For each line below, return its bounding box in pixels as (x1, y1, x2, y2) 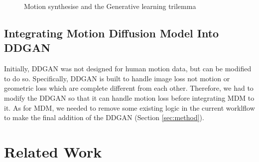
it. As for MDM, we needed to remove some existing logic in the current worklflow (4, 102, 255, 113)
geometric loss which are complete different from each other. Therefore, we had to (4, 83, 254, 93)
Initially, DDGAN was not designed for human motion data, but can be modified (4, 63, 252, 74)
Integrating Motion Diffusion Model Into (4, 25, 219, 40)
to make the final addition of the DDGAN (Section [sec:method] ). (4, 112, 204, 123)
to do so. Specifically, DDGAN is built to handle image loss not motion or (4, 73, 230, 83)
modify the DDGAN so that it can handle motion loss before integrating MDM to (4, 92, 255, 103)
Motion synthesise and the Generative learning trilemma (24, 1, 196, 11)
